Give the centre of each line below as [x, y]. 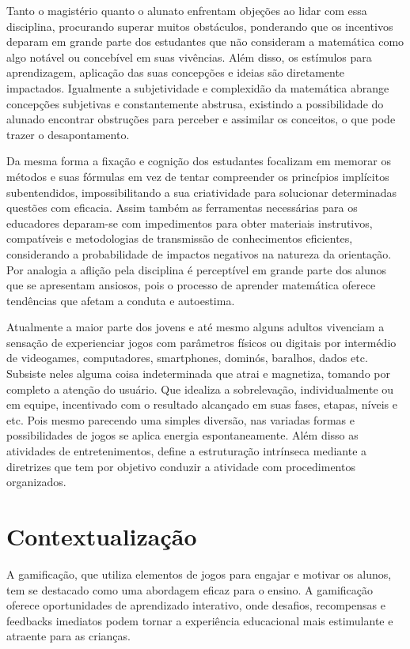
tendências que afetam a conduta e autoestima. [121, 300]
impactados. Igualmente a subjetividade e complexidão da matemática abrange [198, 87]
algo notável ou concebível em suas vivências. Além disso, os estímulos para [189, 57]
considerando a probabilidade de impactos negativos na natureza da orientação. [199, 253]
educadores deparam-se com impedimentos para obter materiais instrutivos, [190, 223]
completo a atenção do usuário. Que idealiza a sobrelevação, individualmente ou [200, 389]
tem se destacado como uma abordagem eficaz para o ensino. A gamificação [190, 589]
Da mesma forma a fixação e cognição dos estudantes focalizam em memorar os [199, 161]
